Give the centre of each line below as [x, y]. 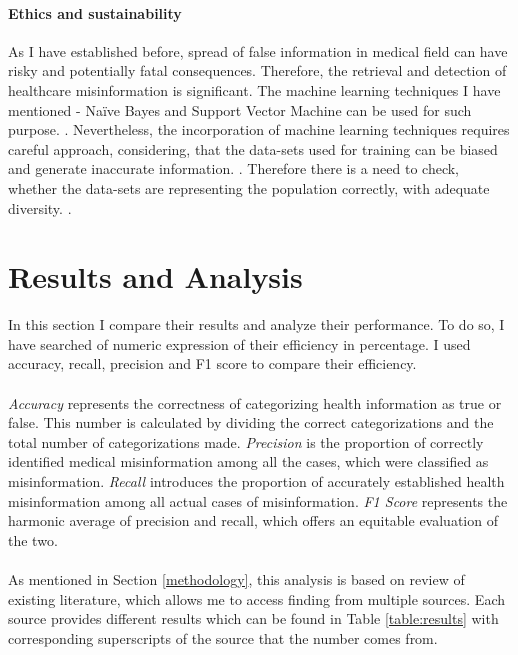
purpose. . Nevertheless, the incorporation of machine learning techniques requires [259, 129]
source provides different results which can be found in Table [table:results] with [253, 618]
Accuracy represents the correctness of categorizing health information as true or [255, 402]
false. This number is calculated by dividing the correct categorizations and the [251, 422]
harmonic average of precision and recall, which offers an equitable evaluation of [253, 520]
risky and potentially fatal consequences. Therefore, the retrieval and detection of [257, 70]
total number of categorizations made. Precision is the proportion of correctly [246, 441]
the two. [33, 539]
